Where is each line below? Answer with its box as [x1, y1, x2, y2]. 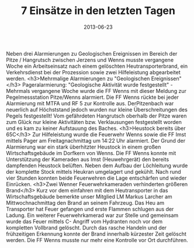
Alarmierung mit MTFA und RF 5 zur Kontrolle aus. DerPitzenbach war [6, 99, 174, 106]
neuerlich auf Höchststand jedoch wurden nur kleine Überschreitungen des [6, 106, 188, 113]
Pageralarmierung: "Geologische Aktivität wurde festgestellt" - [22, 81, 174, 88]
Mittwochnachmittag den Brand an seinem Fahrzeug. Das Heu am [6, 199, 165, 206]
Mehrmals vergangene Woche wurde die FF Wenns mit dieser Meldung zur [6, 87, 187, 94]
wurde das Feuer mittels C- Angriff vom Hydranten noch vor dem [6, 218, 163, 225]
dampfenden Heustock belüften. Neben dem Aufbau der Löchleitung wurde [6, 162, 188, 169]
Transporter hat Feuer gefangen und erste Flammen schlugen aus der [6, 205, 174, 212]
